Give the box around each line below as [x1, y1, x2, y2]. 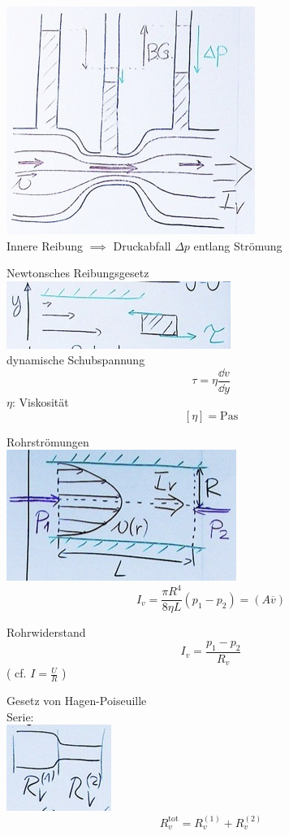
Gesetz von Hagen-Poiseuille [6, 692, 147, 709]
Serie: [6, 708, 34, 725]
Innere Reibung [6, 237, 83, 254]
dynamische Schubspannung [6, 351, 145, 368]
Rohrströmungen [6, 433, 89, 450]
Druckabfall [113, 237, 171, 254]
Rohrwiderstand [6, 624, 86, 641]
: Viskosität [11, 394, 69, 411]
